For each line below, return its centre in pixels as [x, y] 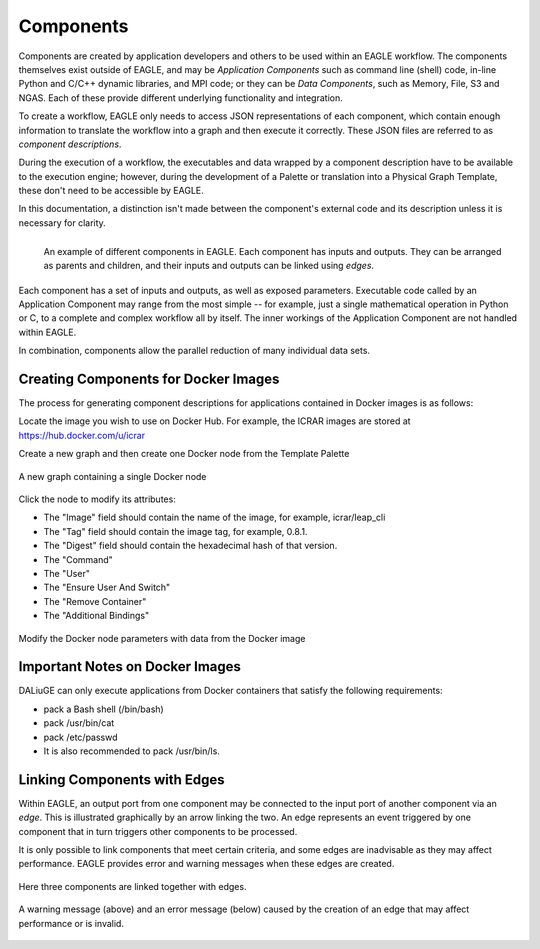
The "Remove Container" [95, 601]
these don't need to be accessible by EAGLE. [111, 191]
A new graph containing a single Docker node [112, 476]
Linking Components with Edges [121, 779]
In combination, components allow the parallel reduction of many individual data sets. [194, 351]
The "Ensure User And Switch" [107, 587]
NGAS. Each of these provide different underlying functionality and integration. [181, 97]
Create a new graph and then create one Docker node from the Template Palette [184, 454]
